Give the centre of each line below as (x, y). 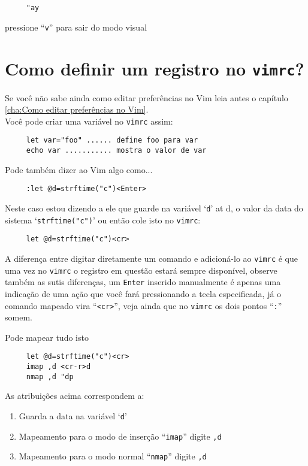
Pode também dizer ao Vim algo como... (79, 169)
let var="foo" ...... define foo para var (112, 140)
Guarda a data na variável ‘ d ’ (73, 415)
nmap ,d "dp (50, 376)
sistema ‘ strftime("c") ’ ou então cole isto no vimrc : (103, 220)
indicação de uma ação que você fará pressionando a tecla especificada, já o (143, 293)
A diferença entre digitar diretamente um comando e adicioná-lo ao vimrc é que (151, 258)
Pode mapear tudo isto (47, 337)
